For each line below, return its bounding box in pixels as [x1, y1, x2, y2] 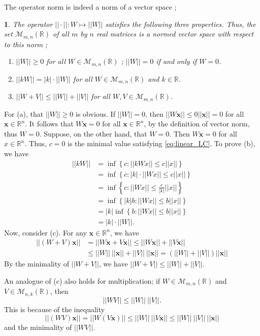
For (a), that [4, 108, 44, 119]
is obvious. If [76, 108, 115, 119]
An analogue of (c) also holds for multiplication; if [4, 276, 160, 286]
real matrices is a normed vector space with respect [96, 28, 254, 39]
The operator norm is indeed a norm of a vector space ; [4, 2, 177, 12]
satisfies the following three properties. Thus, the [105, 18, 256, 29]
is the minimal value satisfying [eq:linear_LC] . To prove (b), [68, 138, 255, 149]
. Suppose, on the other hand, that [39, 128, 147, 139]
